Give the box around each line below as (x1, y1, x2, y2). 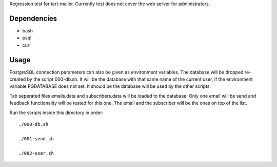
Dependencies (9, 14, 57, 23)
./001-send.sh (18, 136, 54, 141)
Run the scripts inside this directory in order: (9, 109, 104, 116)
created (9, 76, 26, 82)
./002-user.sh (18, 150, 54, 156)
